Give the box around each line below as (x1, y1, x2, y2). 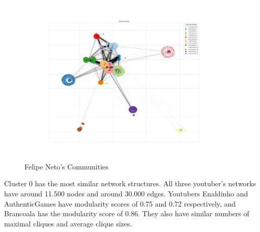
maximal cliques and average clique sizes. (4, 218, 132, 228)
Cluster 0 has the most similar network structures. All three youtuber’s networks (4, 178, 256, 189)
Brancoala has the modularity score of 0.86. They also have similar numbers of (4, 208, 249, 219)
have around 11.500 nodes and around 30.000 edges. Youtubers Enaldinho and (4, 188, 248, 198)
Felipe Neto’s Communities (24, 161, 108, 171)
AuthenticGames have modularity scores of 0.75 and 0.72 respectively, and (4, 198, 236, 209)
